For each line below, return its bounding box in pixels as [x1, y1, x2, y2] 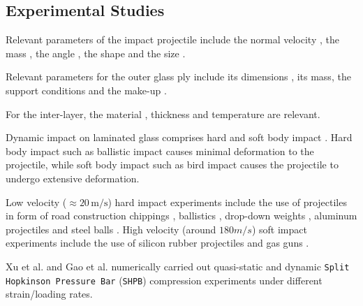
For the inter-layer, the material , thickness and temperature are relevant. [6, 106, 320, 121]
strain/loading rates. [6, 286, 93, 301]
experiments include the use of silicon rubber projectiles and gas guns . [6, 235, 309, 250]
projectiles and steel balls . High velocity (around [6, 221, 216, 236]
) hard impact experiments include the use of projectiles [108, 194, 347, 209]
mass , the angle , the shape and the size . [6, 45, 186, 60]
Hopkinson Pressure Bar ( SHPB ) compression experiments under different [6, 272, 323, 287]
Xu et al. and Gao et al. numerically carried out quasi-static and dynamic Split [6, 258, 350, 273]
